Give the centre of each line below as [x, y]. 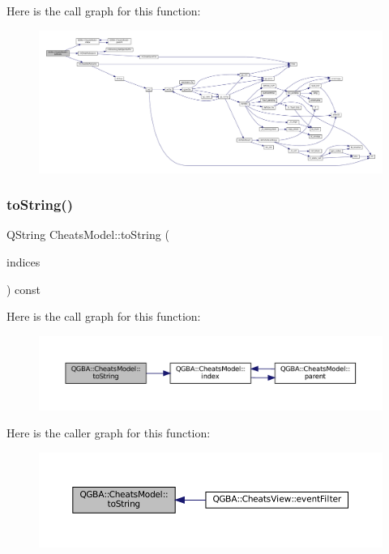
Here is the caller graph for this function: [109, 433]
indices [24, 261]
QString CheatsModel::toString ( [88, 234]
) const [24, 289]
